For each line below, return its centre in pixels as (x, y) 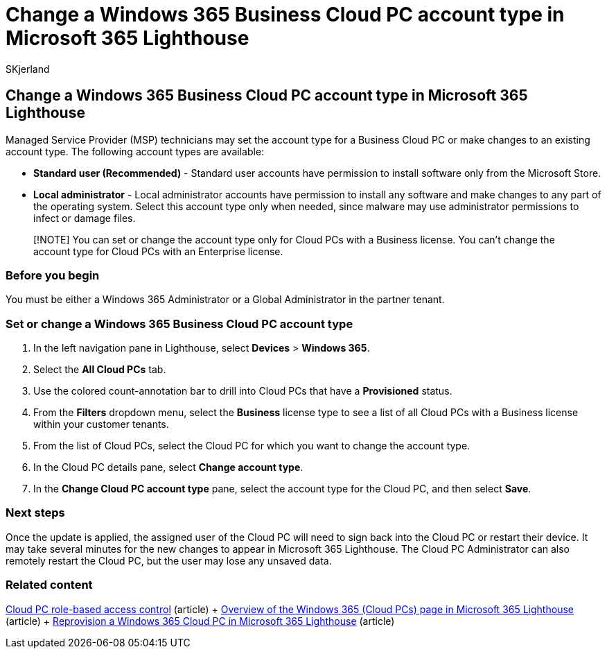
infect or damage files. (85, 218)
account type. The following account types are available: (135, 151)
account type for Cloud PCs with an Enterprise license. (158, 251)
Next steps (35, 513)
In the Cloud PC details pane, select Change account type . (168, 467)
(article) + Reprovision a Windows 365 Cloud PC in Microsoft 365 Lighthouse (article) (200, 621)
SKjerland (28, 69)
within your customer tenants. (101, 424)
